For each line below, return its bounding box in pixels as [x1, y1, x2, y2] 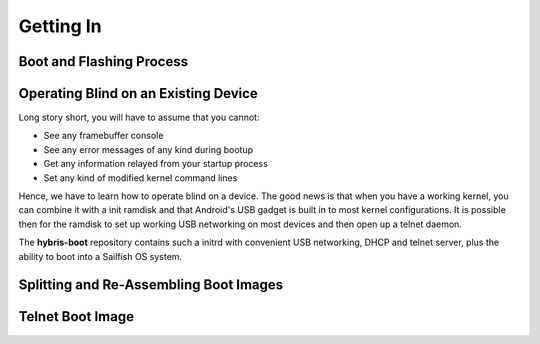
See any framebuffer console [43, 130, 164, 142]
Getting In [18, 15, 102, 37]
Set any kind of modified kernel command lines [43, 171, 238, 184]
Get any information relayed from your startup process [43, 158, 269, 170]
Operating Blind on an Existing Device [18, 85, 259, 102]
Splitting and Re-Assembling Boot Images [18, 276, 284, 294]
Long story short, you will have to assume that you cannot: [18, 111, 260, 124]
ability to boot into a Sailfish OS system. [18, 250, 183, 262]
